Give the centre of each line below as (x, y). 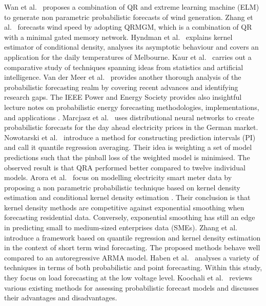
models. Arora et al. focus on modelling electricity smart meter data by (118, 177)
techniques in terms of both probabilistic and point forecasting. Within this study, (133, 267)
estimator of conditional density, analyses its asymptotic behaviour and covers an (131, 47)
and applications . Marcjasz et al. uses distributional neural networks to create (129, 117)
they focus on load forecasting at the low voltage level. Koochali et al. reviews (128, 278)
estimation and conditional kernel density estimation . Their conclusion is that (127, 197)
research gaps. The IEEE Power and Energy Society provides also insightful (123, 97)
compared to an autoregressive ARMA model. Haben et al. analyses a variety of (131, 257)
